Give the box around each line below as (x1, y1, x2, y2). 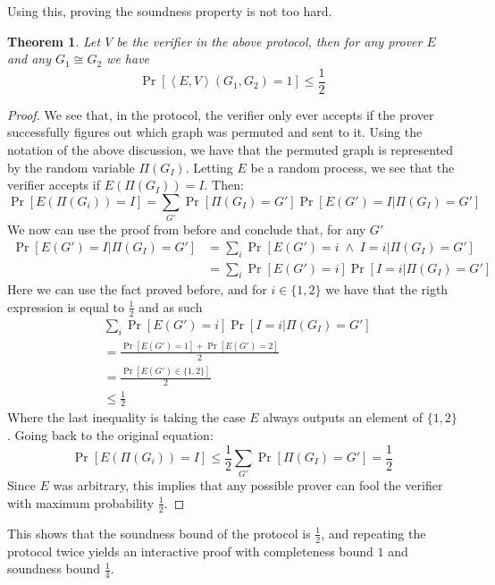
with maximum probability (7, 493, 155, 512)
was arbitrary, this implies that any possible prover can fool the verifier (53, 476, 443, 495)
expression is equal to (7, 297, 124, 316)
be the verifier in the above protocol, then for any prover (116, 31, 423, 50)
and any (7, 49, 52, 68)
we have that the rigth (325, 280, 449, 299)
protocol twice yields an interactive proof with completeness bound (7, 541, 373, 560)
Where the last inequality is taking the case (7, 408, 246, 427)
